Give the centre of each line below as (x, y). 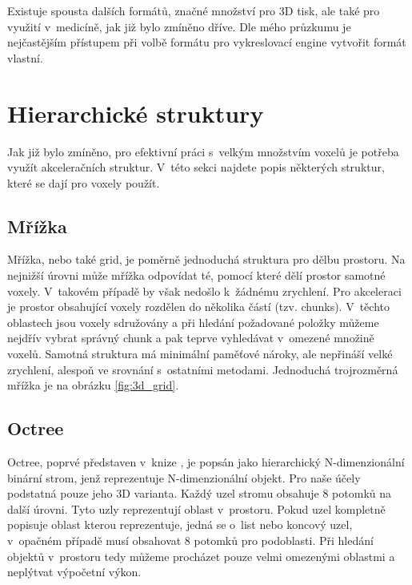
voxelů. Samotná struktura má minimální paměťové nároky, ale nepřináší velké (200, 354)
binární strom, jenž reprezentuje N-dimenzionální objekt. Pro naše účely (184, 477)
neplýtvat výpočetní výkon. (74, 572)
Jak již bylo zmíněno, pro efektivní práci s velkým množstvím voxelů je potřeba (203, 151)
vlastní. (25, 57)
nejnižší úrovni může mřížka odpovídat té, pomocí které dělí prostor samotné (196, 275)
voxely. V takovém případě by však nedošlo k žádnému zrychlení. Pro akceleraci (204, 290)
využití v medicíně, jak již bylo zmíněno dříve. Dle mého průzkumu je (179, 26)
